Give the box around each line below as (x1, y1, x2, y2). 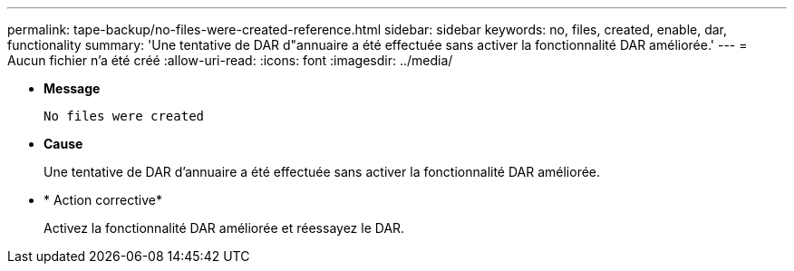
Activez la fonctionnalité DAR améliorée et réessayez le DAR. (44, 220, 405, 236)
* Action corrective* (44, 192, 163, 208)
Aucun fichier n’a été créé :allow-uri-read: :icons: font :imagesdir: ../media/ (7, 53, 453, 68)
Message (44, 81, 101, 96)
